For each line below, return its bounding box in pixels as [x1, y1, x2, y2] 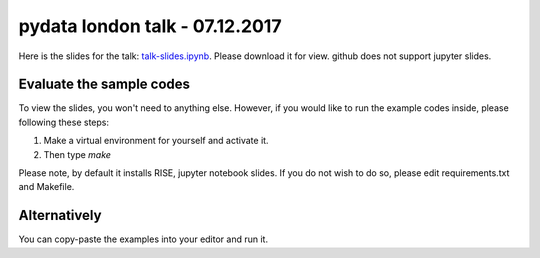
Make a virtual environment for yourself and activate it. [43, 135, 269, 147]
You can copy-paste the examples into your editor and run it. [18, 233, 269, 245]
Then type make [43, 148, 112, 160]
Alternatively [18, 207, 102, 224]
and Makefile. [18, 181, 75, 193]
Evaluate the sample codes [18, 76, 190, 93]
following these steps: [18, 116, 110, 128]
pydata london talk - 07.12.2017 [18, 15, 282, 37]
